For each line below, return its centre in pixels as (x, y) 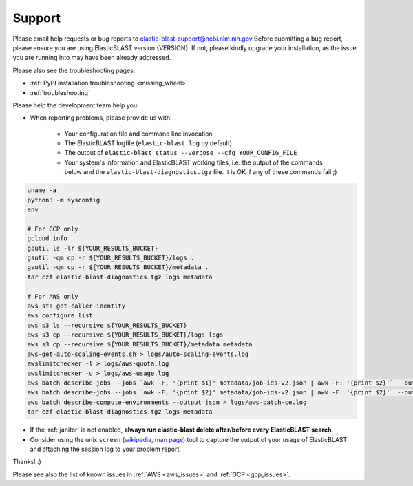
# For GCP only (53, 229)
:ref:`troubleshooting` (60, 92)
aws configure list (60, 316)
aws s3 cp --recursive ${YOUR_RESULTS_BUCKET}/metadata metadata (140, 345)
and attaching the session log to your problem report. (106, 449)
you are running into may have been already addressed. (92, 58)
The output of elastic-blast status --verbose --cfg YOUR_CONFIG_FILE (181, 153)
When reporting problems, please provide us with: (101, 118)
